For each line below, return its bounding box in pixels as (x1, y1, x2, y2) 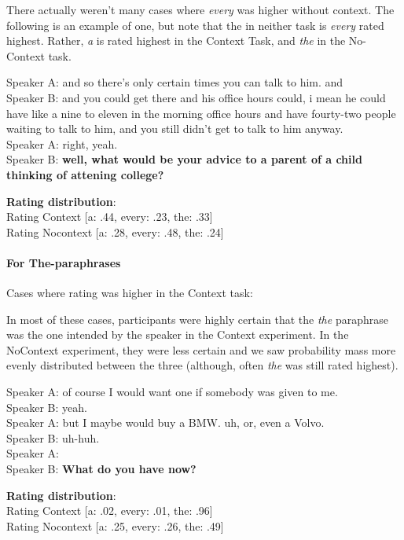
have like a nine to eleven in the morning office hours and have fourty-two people (6, 105, 396, 121)
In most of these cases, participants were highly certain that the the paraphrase (6, 310, 388, 327)
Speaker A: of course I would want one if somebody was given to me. (6, 384, 338, 400)
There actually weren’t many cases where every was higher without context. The (6, 2, 395, 17)
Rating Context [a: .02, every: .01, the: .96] (6, 502, 213, 519)
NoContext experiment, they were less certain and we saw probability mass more (6, 341, 396, 358)
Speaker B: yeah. (6, 399, 87, 415)
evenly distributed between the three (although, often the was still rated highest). (6, 357, 398, 373)
